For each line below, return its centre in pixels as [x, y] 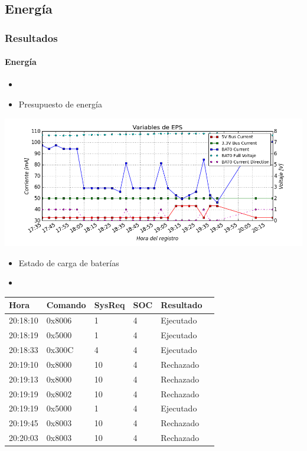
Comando [66, 305]
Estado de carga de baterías [69, 262]
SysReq [110, 305]
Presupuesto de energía [61, 104]
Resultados [31, 37]
